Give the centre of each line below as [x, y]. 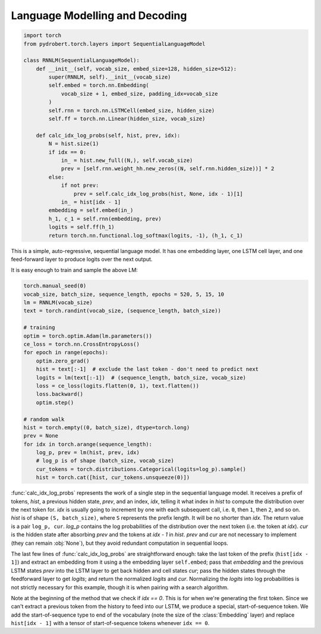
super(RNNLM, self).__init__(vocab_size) [110, 77]
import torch [43, 35]
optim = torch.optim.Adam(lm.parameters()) [88, 336]
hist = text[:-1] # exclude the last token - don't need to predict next [147, 369]
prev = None [41, 436]
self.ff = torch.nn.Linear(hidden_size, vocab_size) [127, 119]
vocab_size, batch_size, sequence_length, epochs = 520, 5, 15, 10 [124, 294]
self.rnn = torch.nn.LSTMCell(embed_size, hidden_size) [132, 110]
